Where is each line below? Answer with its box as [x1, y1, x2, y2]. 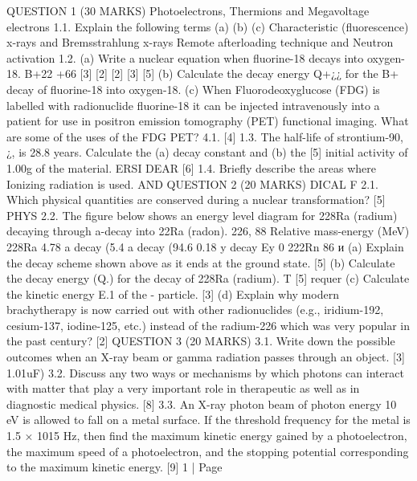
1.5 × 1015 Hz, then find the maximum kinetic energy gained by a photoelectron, [6, 427, 407, 444]
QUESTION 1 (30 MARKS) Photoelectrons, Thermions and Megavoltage [6, 2, 370, 18]
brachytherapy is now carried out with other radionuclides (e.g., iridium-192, [6, 301, 384, 318]
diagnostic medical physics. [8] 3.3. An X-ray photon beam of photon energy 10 [6, 395, 397, 412]
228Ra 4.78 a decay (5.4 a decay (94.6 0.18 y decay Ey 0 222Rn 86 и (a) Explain [6, 238, 404, 255]
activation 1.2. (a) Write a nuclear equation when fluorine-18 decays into [6, 49, 364, 66]
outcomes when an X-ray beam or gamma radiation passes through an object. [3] [6, 349, 405, 365]
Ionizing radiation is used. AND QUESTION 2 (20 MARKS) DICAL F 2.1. [6, 175, 378, 192]
